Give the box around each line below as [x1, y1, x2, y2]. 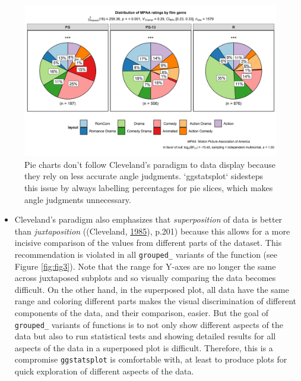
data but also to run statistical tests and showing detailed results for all [14, 330, 276, 342]
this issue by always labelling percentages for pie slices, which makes [24, 182, 273, 194]
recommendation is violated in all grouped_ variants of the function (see [14, 248, 277, 260]
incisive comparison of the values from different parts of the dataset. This [14, 236, 282, 249]
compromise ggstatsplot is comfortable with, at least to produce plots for [14, 353, 287, 366]
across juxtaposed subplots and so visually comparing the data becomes [14, 271, 276, 284]
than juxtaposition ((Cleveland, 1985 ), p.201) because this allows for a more [14, 224, 290, 237]
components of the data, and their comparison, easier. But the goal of [14, 307, 268, 319]
